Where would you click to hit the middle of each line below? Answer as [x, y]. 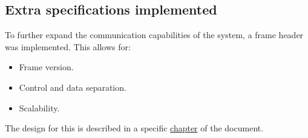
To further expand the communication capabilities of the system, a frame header [154, 35]
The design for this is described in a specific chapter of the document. [134, 128]
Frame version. [46, 67]
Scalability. [39, 107]
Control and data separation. [73, 87]
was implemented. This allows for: [68, 46]
